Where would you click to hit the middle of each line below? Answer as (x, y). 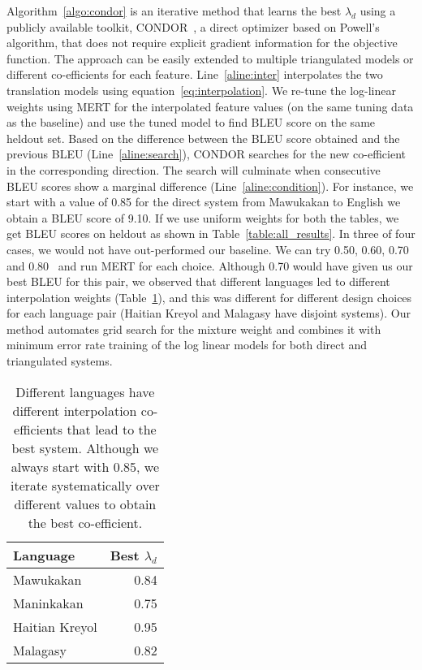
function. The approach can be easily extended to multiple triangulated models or (210, 58)
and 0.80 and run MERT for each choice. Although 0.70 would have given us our (210, 265)
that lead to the (112, 429)
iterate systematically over (85, 485)
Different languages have (85, 391)
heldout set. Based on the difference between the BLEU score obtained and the (203, 138)
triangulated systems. (60, 361)
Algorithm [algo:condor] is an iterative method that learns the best (174, 11)
